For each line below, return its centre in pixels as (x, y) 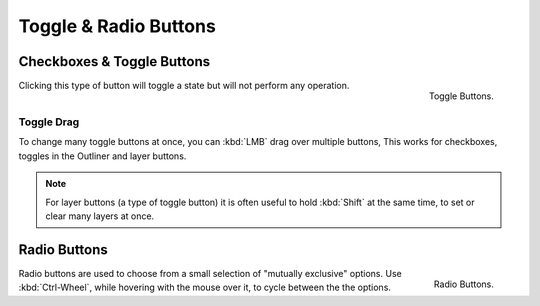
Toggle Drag (49, 122)
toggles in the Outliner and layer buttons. (102, 156)
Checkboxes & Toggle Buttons (114, 61)
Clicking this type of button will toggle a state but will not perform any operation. (184, 86)
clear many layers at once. (100, 216)
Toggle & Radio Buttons (117, 26)
